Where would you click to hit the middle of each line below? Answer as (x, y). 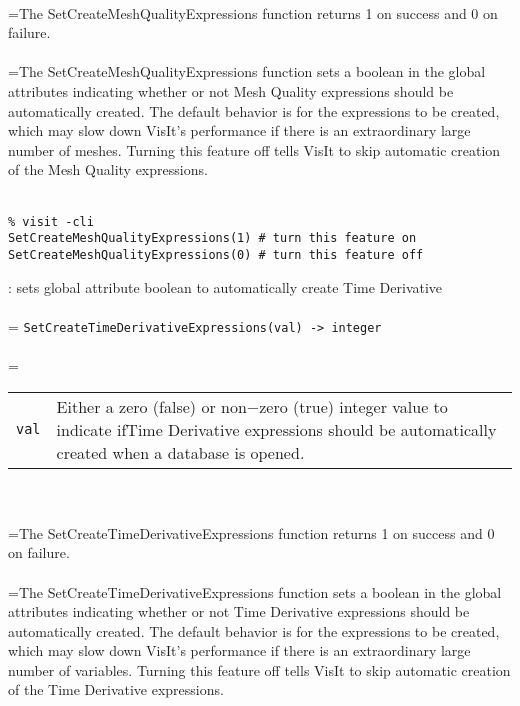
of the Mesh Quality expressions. (108, 169)
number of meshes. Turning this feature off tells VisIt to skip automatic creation (254, 149)
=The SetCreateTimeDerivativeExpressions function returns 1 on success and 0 (251, 532)
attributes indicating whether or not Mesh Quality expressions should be (231, 90)
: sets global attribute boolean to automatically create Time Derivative (225, 286)
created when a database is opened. (180, 452)
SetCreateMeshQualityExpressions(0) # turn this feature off (216, 254)
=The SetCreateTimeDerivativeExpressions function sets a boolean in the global (255, 591)
